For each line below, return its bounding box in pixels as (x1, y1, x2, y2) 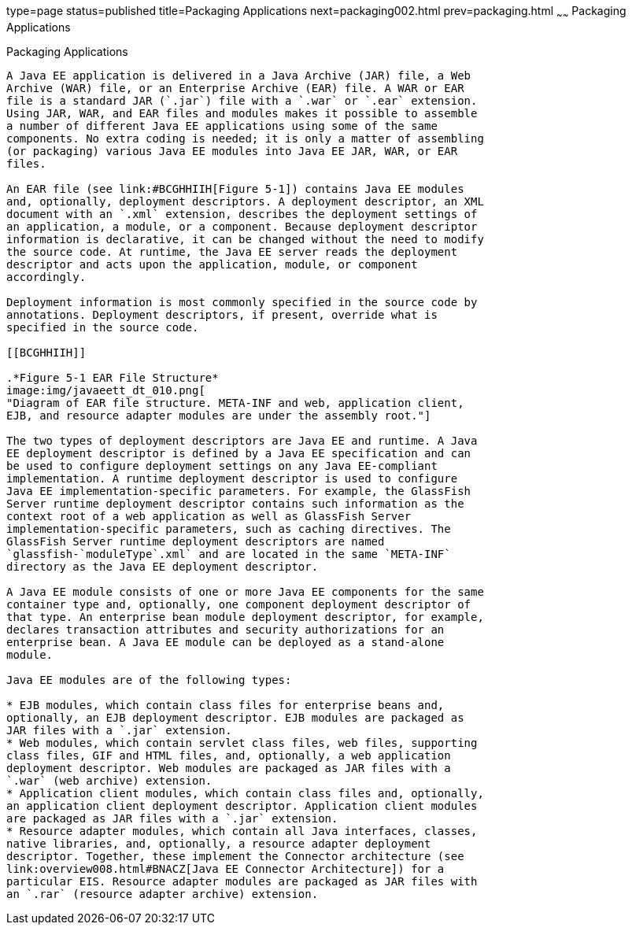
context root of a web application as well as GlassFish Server (6, 509, 412, 523)
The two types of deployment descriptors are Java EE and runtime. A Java (6, 434, 478, 447)
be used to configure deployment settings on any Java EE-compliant (6, 459, 438, 472)
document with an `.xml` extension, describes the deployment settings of (6, 207, 478, 220)
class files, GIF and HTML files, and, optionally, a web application (6, 748, 451, 762)
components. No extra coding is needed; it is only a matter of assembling (6, 131, 484, 145)
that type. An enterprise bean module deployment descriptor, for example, (6, 610, 484, 623)
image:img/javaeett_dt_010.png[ (6, 383, 205, 397)
